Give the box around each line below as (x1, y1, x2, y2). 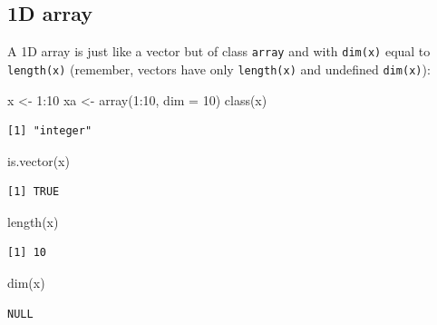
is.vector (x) (7, 151, 70, 170)
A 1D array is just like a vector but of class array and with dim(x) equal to (7, 42, 431, 61)
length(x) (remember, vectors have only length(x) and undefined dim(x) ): (7, 59, 431, 78)
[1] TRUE (7, 185, 60, 199)
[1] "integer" (7, 124, 92, 138)
